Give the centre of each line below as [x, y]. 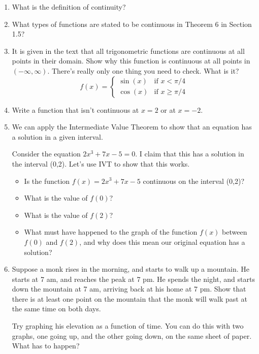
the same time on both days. [56, 309]
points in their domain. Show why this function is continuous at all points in [131, 61]
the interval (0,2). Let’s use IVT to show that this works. [101, 163]
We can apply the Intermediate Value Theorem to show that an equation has [132, 127]
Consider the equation [46, 154]
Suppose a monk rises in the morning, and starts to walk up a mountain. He [131, 269]
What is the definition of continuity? [69, 7]
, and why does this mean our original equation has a [162, 242]
